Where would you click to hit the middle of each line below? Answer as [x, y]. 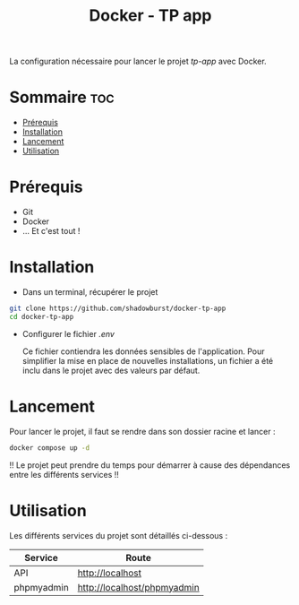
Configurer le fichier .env [68, 333]
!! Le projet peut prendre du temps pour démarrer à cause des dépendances [150, 465]
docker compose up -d [50, 448]
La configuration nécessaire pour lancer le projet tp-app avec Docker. [138, 61]
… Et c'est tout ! [51, 231]
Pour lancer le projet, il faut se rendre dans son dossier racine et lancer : [142, 431]
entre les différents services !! [64, 474]
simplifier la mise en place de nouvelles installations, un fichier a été [148, 360]
